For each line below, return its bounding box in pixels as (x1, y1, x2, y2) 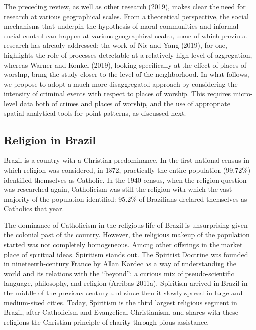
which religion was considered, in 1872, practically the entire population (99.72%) (4, 164, 251, 175)
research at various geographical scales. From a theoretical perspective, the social (4, 11, 249, 21)
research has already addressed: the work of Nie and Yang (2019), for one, (4, 40, 227, 50)
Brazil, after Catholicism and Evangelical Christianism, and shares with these (4, 307, 239, 317)
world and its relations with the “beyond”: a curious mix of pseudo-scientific (4, 268, 234, 278)
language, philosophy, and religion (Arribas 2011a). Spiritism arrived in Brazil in (4, 278, 248, 288)
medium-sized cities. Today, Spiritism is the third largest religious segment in (4, 297, 237, 307)
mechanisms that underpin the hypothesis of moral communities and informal (4, 21, 239, 31)
